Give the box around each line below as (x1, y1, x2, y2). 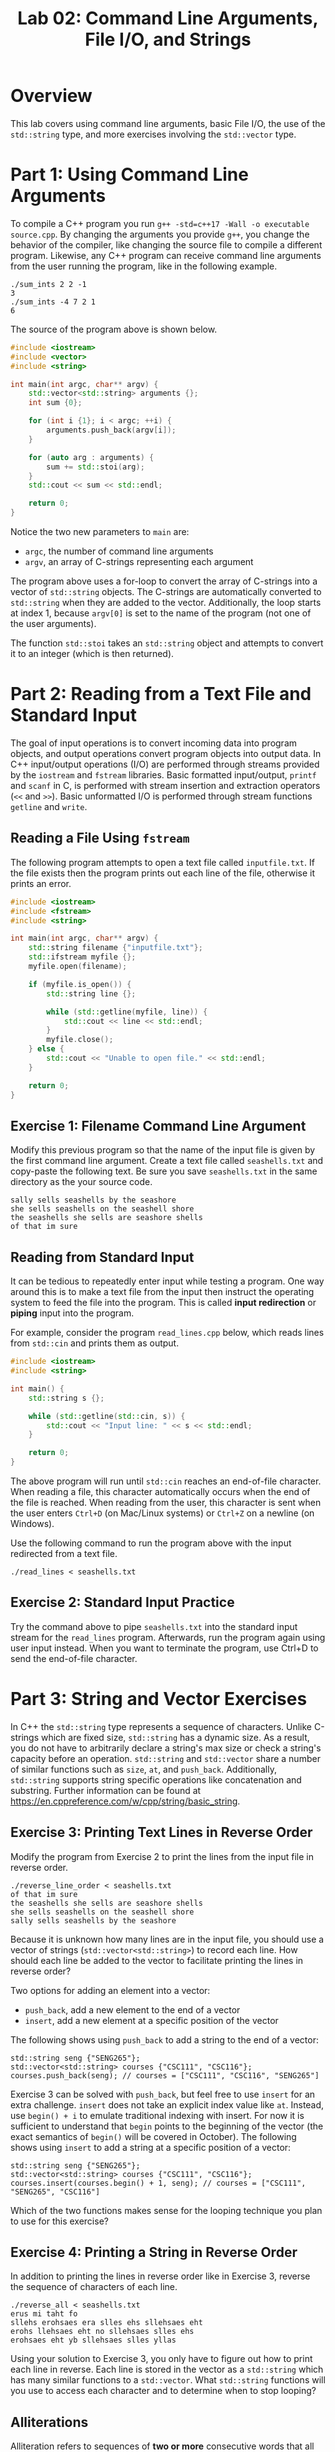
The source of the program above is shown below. (10, 323, 218, 335)
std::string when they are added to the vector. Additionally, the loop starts (10, 597, 322, 608)
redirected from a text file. (10, 1548, 118, 1559)
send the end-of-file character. (10, 1652, 138, 1664)
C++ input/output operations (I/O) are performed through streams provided (10, 758, 320, 770)
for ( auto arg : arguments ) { (28, 452, 155, 462)
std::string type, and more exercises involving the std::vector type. (10, 128, 297, 140)
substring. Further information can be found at (10, 1784, 202, 1796)
